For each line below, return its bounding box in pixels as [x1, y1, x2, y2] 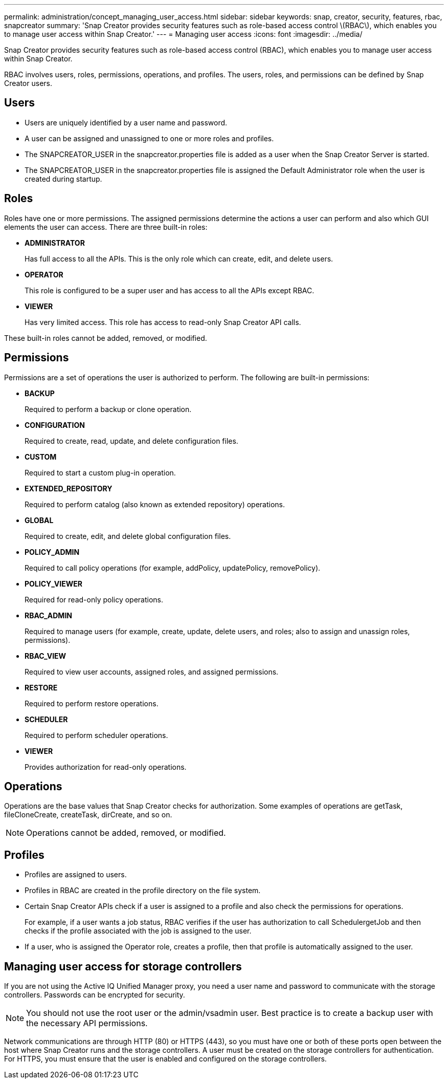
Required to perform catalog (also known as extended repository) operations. [25, 500, 285, 509]
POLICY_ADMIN [25, 547, 80, 556]
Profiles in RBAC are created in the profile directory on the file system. [25, 886, 261, 895]
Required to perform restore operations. [25, 699, 159, 708]
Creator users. [4, 79, 52, 88]
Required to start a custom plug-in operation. [25, 468, 176, 477]
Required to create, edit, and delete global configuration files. [25, 531, 231, 540]
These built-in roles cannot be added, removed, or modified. [4, 333, 207, 342]
